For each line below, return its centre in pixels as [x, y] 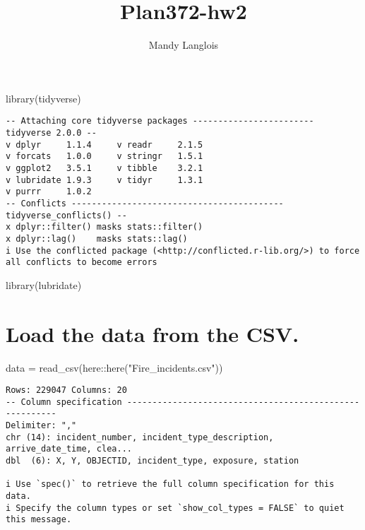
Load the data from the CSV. [152, 333]
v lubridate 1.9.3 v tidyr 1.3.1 [104, 180]
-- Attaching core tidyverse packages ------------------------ [160, 121]
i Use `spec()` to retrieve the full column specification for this [170, 484]
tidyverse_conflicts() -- [66, 215]
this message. [39, 520]
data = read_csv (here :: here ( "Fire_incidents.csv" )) [114, 367]
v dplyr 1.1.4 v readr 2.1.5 [104, 145]
